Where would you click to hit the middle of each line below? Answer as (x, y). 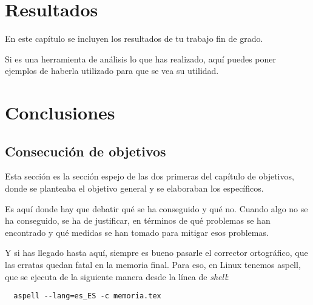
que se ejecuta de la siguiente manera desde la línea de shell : (117, 276)
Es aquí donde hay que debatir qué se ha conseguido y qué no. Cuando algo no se (156, 208)
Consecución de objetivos (86, 151)
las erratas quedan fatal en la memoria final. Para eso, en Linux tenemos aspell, (153, 265)
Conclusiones (60, 112)
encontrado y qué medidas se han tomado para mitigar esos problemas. (137, 232)
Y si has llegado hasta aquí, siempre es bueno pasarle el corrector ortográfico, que (156, 253)
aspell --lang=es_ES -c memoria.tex (87, 296)
